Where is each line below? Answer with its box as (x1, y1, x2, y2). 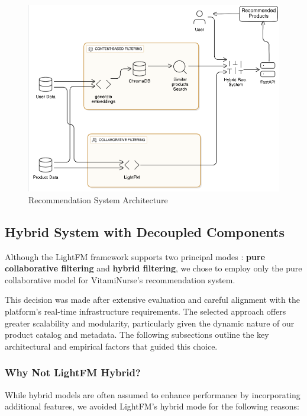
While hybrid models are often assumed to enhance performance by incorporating (5, 388, 300, 401)
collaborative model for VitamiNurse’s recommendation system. (5, 273, 235, 286)
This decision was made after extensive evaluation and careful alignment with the (5, 293, 300, 306)
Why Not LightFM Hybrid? (5, 365, 141, 380)
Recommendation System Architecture (28, 193, 168, 206)
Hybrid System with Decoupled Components (5, 222, 285, 241)
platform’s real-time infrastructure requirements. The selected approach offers (5, 305, 286, 318)
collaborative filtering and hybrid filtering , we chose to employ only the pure (5, 262, 302, 274)
